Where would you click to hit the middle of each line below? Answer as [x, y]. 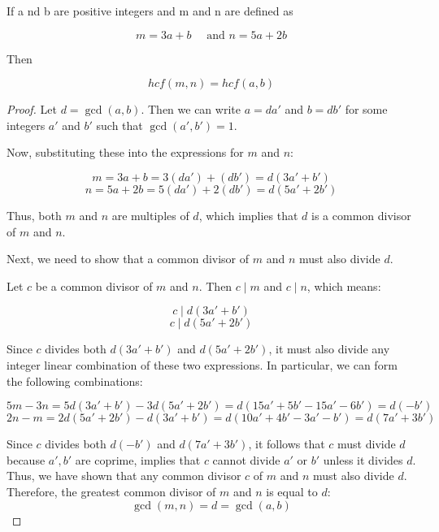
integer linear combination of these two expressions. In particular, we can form [202, 364]
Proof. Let [32, 109]
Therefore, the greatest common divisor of [111, 491]
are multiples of [150, 215]
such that [120, 125]
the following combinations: [75, 381]
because [26, 459]
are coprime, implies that [138, 459]
